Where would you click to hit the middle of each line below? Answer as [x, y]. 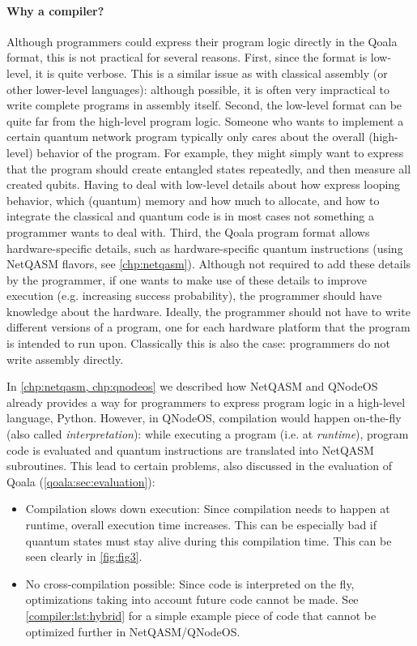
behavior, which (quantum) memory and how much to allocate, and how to [193, 200]
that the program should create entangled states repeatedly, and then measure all [209, 168]
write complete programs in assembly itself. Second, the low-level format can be [204, 105]
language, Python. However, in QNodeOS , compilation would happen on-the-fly [204, 418]
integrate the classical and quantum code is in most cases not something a [190, 216]
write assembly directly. [65, 359]
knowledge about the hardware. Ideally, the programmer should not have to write [208, 311]
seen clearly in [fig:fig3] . [84, 556]
